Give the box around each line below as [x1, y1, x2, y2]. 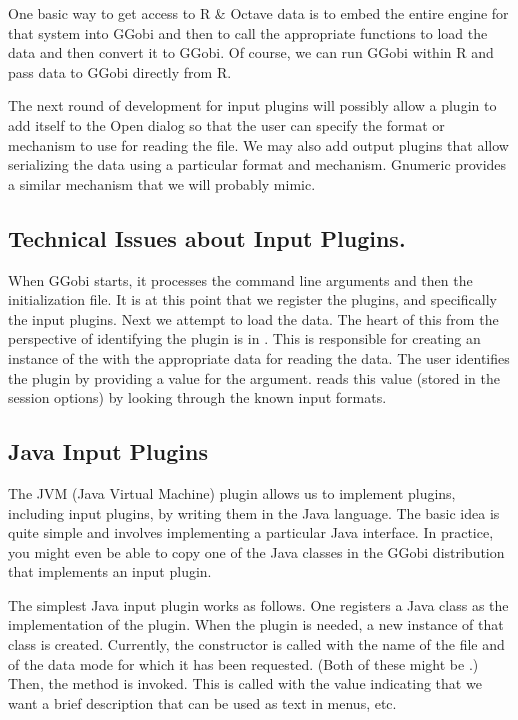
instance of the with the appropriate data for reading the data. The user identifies [8, 347, 510, 368]
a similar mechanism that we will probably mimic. [8, 173, 316, 194]
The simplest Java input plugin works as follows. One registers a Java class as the [8, 594, 509, 615]
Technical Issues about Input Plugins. [8, 222, 406, 253]
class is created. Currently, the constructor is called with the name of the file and [8, 634, 505, 655]
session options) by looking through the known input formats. [8, 387, 387, 408]
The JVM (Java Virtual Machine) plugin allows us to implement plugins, [8, 482, 456, 503]
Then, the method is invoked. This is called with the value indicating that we [8, 673, 482, 694]
